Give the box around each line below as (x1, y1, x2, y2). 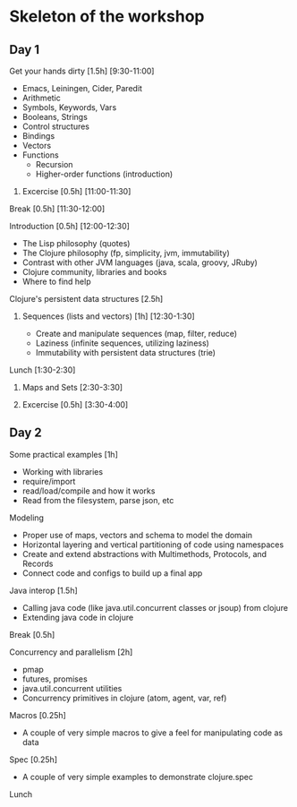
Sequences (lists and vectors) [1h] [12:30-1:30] (21, 311, 195, 322)
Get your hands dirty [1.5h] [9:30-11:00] (9, 65, 155, 76)
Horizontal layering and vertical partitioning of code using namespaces (21, 539, 284, 550)
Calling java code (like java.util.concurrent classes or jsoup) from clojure (21, 602, 289, 613)
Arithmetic (21, 92, 61, 103)
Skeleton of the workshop (9, 6, 205, 27)
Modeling (9, 512, 45, 523)
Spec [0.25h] (9, 754, 58, 765)
